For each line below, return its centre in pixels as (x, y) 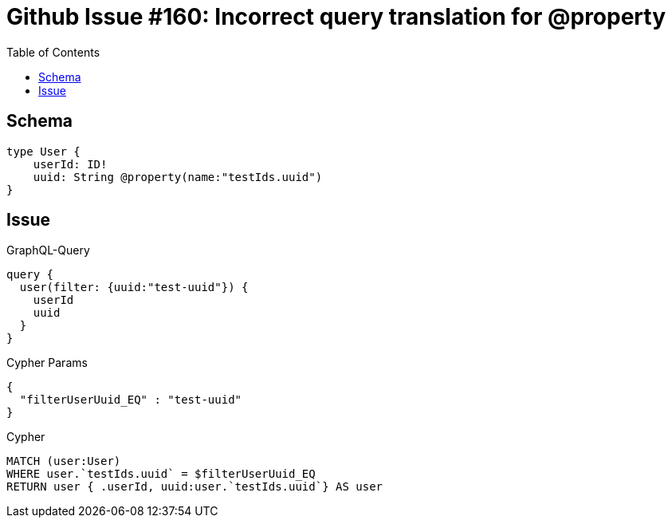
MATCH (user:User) (64, 461)
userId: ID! (70, 164)
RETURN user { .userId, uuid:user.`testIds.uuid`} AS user (195, 487)
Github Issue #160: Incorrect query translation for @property (336, 17)
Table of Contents (53, 52)
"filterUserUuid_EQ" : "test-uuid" (131, 400)
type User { (43, 151)
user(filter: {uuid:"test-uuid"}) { (134, 288)
